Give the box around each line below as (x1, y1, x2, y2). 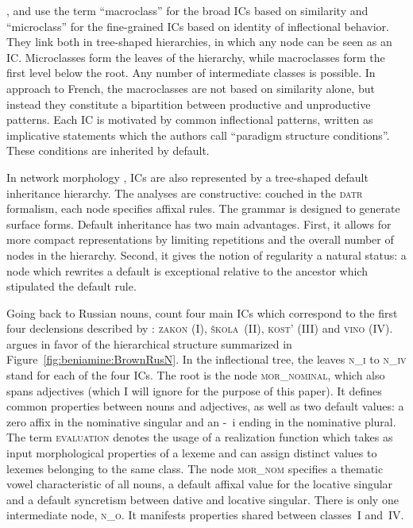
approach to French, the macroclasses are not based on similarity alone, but (6, 79, 375, 96)
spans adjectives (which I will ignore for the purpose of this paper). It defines (6, 382, 382, 399)
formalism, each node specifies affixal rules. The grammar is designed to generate (6, 200, 400, 217)
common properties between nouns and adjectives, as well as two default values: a (6, 398, 404, 414)
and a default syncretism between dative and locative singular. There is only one (6, 491, 399, 507)
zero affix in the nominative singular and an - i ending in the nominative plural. (6, 413, 396, 430)
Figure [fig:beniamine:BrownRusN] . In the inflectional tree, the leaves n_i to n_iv (6, 351, 407, 368)
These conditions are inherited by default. (6, 142, 210, 159)
